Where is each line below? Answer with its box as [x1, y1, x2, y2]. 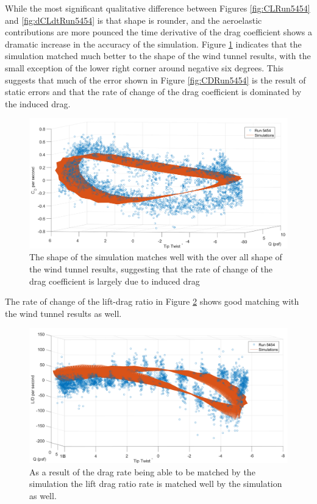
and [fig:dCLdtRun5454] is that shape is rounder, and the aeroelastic [5, 13, 262, 26]
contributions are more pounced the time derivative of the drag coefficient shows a [5, 26, 312, 38]
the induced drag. [5, 97, 71, 110]
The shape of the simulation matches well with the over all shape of [29, 250, 282, 263]
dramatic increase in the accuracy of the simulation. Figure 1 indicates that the [5, 37, 302, 50]
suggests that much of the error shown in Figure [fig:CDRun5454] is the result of [5, 73, 306, 86]
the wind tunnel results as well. [5, 307, 122, 319]
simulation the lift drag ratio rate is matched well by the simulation [29, 477, 282, 490]
